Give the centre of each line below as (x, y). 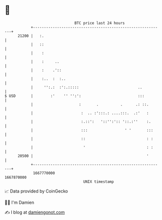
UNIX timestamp (99, 182)
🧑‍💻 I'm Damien (20, 202)
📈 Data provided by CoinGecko (36, 191)
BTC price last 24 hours (100, 23)
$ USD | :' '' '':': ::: (75, 96)
